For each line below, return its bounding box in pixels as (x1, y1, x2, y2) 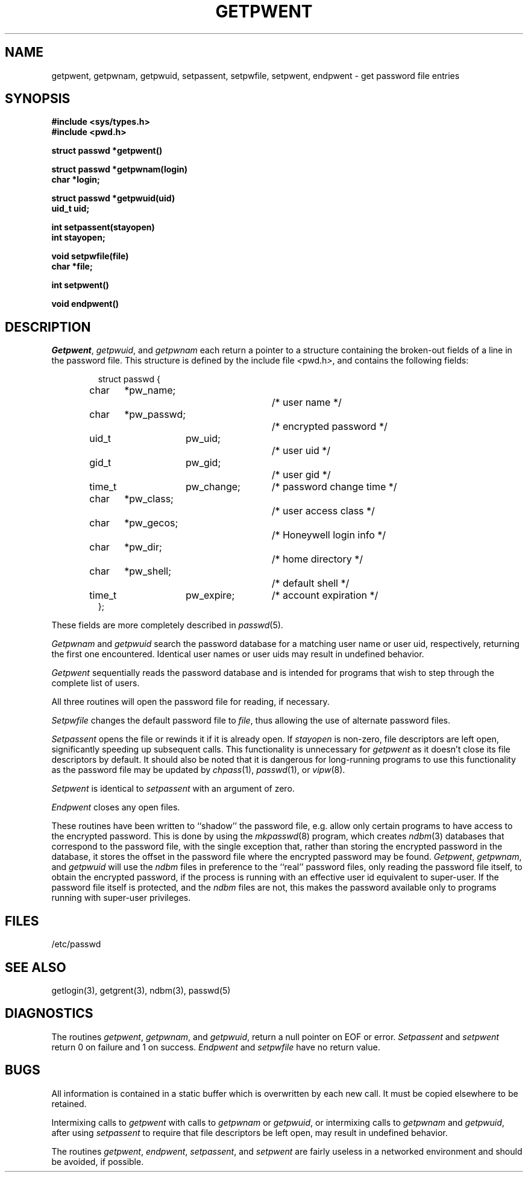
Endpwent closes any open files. (51, 802, 180, 813)
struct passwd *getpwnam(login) (51, 164, 187, 175)
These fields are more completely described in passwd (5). (51, 620, 283, 631)
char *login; (51, 174, 100, 185)
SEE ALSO (5, 959, 66, 975)
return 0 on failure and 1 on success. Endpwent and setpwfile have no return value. (51, 1041, 380, 1052)
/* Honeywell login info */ (271, 529, 386, 541)
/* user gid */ (271, 469, 331, 481)
